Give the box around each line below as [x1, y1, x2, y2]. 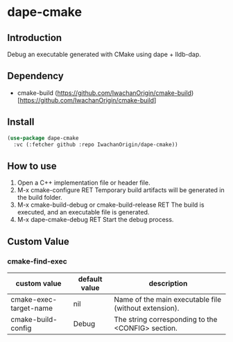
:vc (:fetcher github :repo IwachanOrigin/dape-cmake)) [13, 141, 178, 148]
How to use [7, 160, 57, 172]
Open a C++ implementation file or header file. [17, 178, 150, 187]
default [78, 274, 103, 284]
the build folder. [17, 194, 62, 202]
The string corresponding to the [114, 314, 218, 324]
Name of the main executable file [114, 294, 222, 304]
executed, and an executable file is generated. [17, 208, 150, 216]
